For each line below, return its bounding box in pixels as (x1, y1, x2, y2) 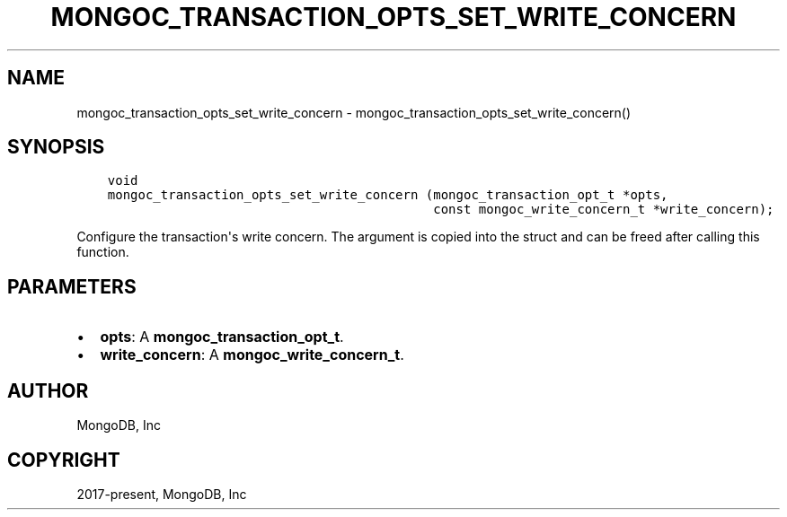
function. (76, 244, 129, 260)
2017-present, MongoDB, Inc (76, 486, 247, 502)
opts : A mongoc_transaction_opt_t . (100, 328, 344, 346)
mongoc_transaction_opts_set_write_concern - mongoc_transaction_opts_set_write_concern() (76, 104, 632, 120)
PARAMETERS (7, 275, 137, 298)
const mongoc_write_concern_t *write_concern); (433, 202, 774, 217)
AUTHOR (7, 379, 89, 402)
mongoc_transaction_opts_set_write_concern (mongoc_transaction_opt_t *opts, (107, 188, 668, 203)
